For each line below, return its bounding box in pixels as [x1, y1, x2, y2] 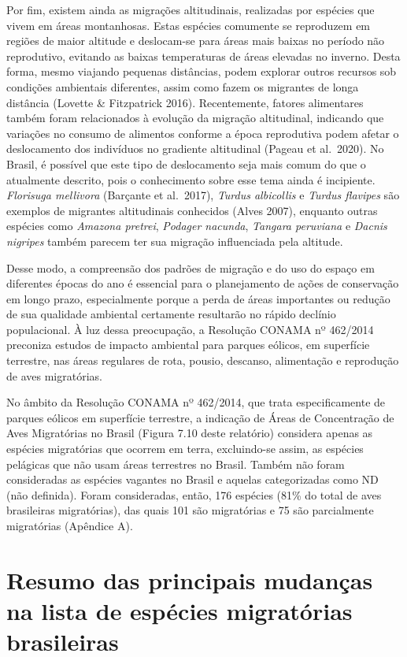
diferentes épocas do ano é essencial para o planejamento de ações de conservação [6, 275, 399, 291]
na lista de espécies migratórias [6, 594, 353, 626]
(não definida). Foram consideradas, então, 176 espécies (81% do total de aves [6, 486, 382, 503]
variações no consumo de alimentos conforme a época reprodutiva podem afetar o [6, 124, 399, 141]
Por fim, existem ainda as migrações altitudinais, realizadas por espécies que [6, 2, 375, 17]
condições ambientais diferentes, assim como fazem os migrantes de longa [6, 78, 359, 95]
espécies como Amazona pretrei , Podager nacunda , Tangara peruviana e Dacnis [6, 217, 387, 234]
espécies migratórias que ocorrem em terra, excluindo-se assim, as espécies [6, 440, 364, 457]
